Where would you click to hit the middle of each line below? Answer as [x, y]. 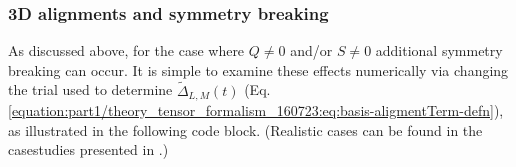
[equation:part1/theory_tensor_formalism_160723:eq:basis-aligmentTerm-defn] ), [256, 110]
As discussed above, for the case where [126, 50]
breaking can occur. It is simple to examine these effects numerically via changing [258, 69]
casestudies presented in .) [88, 149]
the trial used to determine [90, 89]
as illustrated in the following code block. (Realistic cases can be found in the [245, 129]
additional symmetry [439, 50]
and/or [311, 50]
